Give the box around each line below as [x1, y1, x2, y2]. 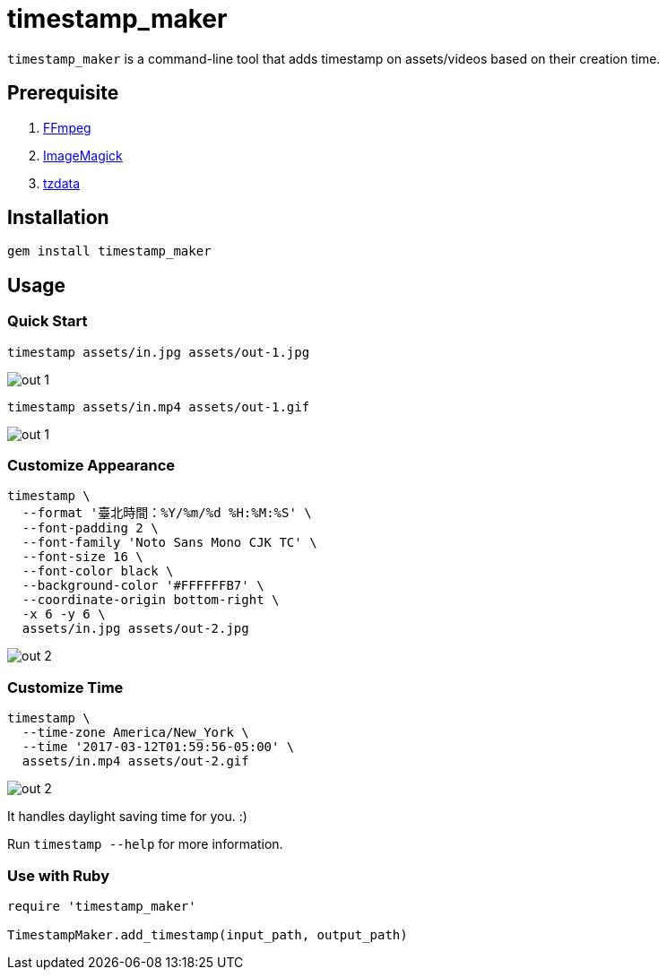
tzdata [43, 175, 81, 191]
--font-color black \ [22, 564, 174, 579]
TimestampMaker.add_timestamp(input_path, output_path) [7, 927, 408, 942]
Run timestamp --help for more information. [7, 836, 283, 852]
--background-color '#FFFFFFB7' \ [22, 578, 264, 593]
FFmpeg [43, 119, 91, 135]
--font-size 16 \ [22, 549, 143, 565]
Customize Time [7, 678, 124, 696]
